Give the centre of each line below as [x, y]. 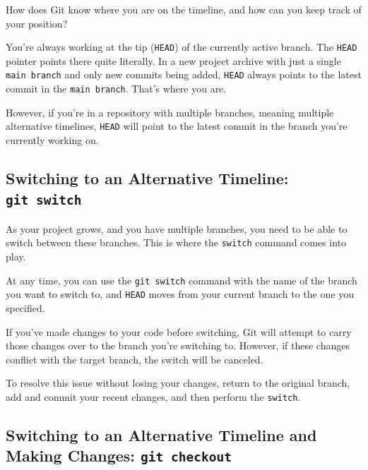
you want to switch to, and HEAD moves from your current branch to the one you [180, 294]
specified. [25, 307]
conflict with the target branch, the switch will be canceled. [135, 359]
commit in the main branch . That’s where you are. [116, 89]
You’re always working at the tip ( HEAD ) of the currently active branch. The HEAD [182, 47]
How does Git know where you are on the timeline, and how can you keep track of [184, 9]
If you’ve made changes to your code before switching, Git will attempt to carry [179, 331]
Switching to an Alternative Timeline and [161, 434]
